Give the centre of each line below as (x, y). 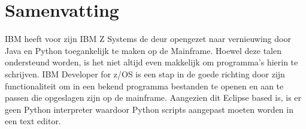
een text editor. (33, 121)
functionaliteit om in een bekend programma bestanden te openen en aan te (144, 85)
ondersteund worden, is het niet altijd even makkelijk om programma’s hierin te (152, 62)
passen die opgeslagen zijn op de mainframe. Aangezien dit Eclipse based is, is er (153, 97)
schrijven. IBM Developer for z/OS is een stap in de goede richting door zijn (145, 73)
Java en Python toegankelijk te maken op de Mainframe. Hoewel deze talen (143, 50)
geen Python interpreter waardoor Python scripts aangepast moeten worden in (149, 109)
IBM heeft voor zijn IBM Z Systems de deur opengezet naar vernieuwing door (148, 39)
